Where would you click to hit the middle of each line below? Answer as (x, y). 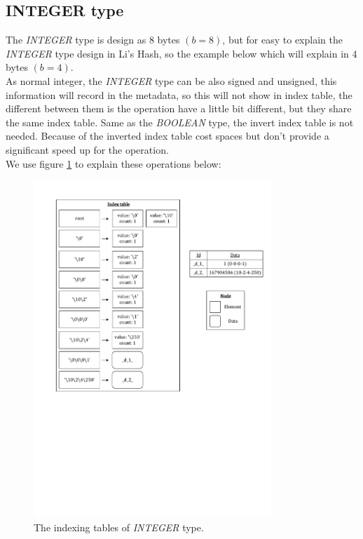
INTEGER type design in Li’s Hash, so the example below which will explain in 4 (181, 53)
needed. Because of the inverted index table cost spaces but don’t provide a (167, 136)
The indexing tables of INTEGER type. (119, 527)
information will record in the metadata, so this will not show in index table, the (179, 94)
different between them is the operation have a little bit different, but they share (179, 108)
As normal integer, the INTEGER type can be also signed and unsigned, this (171, 80)
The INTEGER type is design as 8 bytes (93, 40)
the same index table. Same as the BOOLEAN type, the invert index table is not (180, 122)
